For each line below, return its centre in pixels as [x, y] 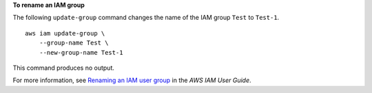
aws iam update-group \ [65, 33]
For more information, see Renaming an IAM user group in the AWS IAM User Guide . [132, 80]
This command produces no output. [64, 68]
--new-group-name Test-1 [81, 52]
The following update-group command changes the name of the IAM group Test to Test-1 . [146, 18]
